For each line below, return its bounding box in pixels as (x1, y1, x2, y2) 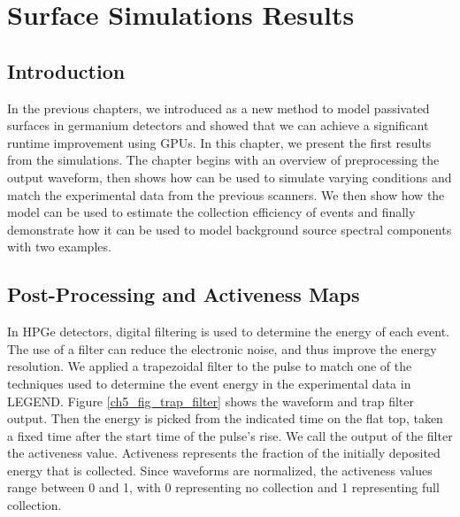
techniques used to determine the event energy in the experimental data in (7, 374, 411, 392)
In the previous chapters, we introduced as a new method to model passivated (7, 98, 430, 117)
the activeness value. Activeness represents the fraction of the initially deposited (7, 444, 441, 462)
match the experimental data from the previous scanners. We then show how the (7, 185, 445, 204)
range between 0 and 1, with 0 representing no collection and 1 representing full (7, 478, 440, 497)
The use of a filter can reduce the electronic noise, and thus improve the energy (7, 339, 437, 358)
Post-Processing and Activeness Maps (7, 281, 360, 308)
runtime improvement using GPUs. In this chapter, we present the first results (7, 133, 432, 151)
